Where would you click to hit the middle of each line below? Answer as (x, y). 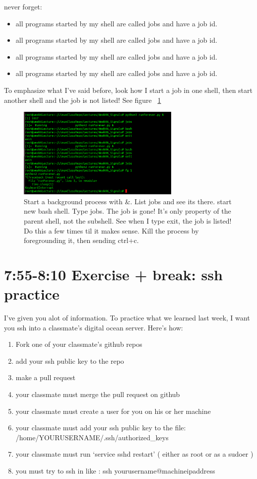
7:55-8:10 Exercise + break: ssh (113, 274)
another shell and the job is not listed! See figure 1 (83, 100)
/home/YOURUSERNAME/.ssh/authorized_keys (92, 437)
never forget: (23, 6)
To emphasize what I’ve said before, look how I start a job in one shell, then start (128, 90)
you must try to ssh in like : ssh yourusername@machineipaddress (115, 471)
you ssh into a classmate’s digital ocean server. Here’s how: (94, 327)
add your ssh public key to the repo (70, 360)
